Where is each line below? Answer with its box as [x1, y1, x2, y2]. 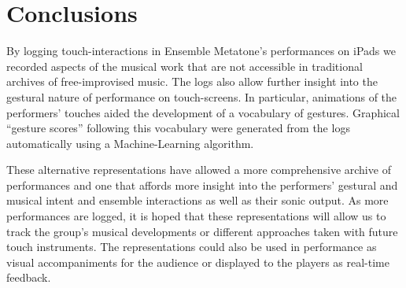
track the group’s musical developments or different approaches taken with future [6, 223, 398, 239]
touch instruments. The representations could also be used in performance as [6, 238, 377, 255]
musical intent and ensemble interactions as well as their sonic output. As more [6, 192, 389, 209]
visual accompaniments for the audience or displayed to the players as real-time [6, 253, 390, 270]
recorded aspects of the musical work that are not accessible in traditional [6, 57, 363, 74]
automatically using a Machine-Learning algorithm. [6, 135, 254, 151]
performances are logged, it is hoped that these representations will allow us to [6, 208, 386, 224]
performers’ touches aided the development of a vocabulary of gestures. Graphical [6, 104, 400, 120]
